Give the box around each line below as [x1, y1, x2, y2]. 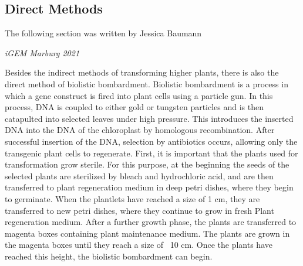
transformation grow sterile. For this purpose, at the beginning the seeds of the [5, 158, 289, 170]
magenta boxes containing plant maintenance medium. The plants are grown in [5, 227, 290, 239]
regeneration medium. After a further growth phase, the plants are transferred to [5, 216, 297, 228]
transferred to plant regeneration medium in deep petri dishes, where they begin [5, 181, 294, 193]
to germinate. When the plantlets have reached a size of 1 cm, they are [5, 192, 260, 204]
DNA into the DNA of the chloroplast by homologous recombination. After [5, 124, 275, 136]
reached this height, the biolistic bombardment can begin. [5, 250, 213, 262]
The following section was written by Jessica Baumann [5, 27, 202, 39]
